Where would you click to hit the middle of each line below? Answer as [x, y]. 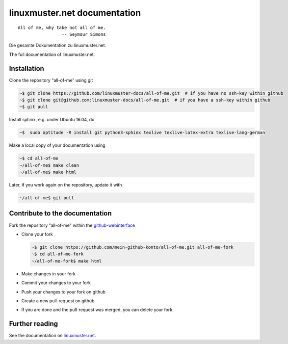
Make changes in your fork [48, 274]
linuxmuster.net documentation [75, 13]
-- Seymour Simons [84, 34]
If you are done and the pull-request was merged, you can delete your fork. [97, 310]
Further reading [34, 324]
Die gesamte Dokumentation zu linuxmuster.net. [58, 45]
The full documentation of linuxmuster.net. [52, 54]
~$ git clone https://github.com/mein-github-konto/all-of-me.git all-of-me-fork [133, 247]
